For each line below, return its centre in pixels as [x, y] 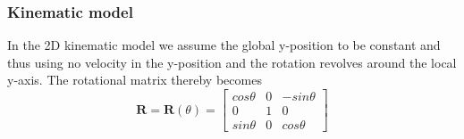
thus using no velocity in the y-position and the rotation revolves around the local [232, 62]
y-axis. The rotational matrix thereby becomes [135, 80]
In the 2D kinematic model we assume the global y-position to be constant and [224, 45]
